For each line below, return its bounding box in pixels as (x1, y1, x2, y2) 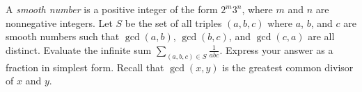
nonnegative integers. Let (6, 15, 113, 30)
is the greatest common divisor (222, 59, 354, 74)
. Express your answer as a (219, 42, 333, 57)
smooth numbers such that (6, 29, 120, 44)
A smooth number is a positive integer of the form (6, 2, 218, 16)
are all (308, 29, 335, 44)
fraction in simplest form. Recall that (6, 59, 164, 74)
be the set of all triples (125, 15, 222, 30)
